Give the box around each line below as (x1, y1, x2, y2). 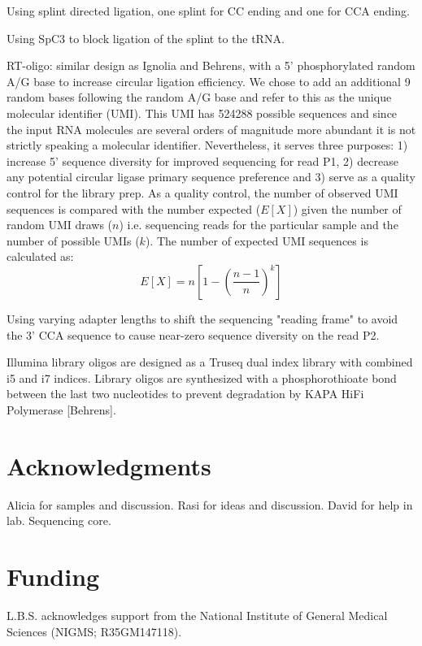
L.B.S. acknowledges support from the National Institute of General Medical (7, 606, 388, 623)
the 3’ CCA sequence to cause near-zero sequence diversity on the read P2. (7, 326, 380, 343)
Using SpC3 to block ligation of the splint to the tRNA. (7, 29, 285, 46)
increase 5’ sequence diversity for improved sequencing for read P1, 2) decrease (7, 152, 398, 169)
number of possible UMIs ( (7, 232, 140, 249)
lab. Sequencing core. (7, 512, 111, 529)
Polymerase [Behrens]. (7, 401, 116, 418)
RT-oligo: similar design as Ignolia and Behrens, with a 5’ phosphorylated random (7, 57, 415, 74)
